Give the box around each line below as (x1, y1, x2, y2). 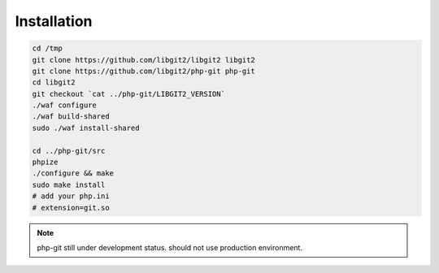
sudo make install (32, 180, 106, 189)
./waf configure (32, 101, 98, 110)
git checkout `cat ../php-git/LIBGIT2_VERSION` (32, 89, 225, 98)
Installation (15, 12, 93, 30)
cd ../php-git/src (32, 146, 106, 155)
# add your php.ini (32, 192, 110, 201)
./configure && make (32, 169, 114, 178)
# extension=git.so (32, 203, 110, 212)
